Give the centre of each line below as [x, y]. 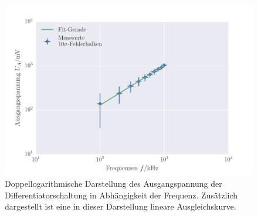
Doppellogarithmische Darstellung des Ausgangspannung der [113, 184]
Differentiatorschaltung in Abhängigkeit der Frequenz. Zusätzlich [121, 195]
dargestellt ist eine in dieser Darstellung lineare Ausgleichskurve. [120, 206]
